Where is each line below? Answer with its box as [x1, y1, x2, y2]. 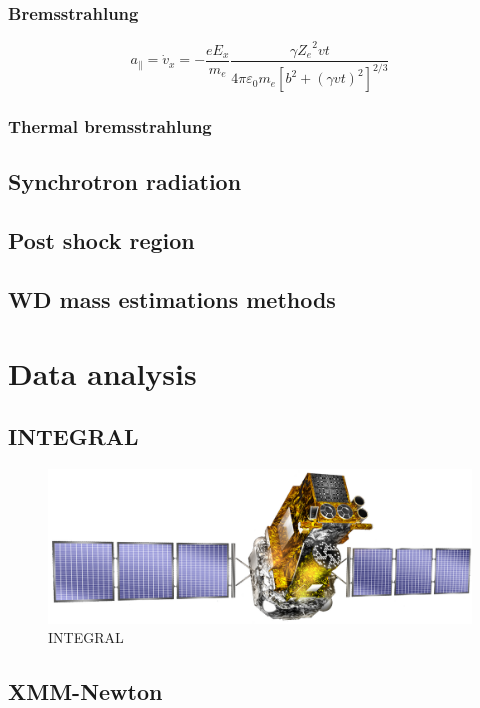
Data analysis [8, 352, 197, 393]
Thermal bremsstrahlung [8, 114, 212, 139]
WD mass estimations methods [8, 283, 336, 314]
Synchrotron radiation [8, 166, 242, 197]
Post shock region [8, 225, 195, 256]
